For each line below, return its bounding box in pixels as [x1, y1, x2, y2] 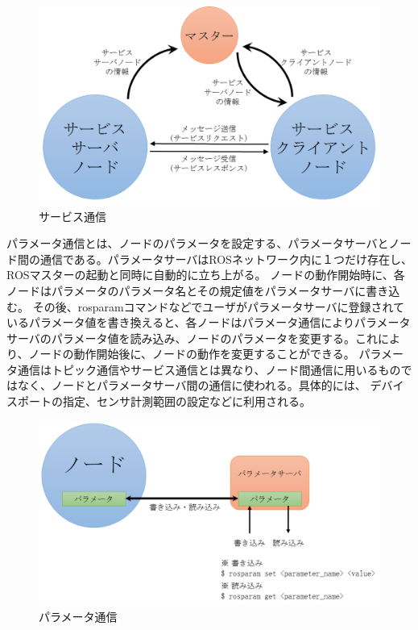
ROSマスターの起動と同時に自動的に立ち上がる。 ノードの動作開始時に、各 [6, 266, 405, 283]
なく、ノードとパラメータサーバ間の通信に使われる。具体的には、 [17, 377, 366, 394]
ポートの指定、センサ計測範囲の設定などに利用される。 [17, 393, 311, 410]
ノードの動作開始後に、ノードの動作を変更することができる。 [28, 345, 355, 362]
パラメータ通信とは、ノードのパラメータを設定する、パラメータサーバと [6, 235, 389, 252]
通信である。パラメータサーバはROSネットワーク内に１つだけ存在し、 [39, 250, 412, 267]
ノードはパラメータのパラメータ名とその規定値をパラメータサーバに [6, 282, 366, 298]
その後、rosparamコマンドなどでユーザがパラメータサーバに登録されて [32, 298, 405, 315]
